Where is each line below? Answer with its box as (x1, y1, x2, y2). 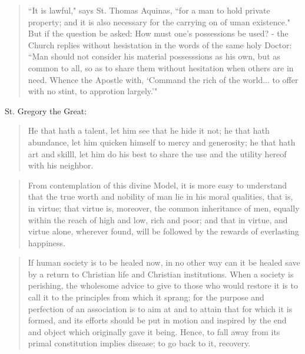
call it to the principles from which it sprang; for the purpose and (28, 291, 264, 303)
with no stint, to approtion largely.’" (28, 85, 158, 97)
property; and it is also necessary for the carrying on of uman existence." (28, 15, 291, 28)
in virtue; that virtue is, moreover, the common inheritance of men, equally (28, 201, 300, 214)
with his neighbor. (28, 159, 94, 171)
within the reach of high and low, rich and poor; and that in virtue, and (28, 213, 288, 226)
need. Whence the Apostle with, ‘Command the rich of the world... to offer (28, 73, 299, 85)
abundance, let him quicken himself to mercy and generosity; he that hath (28, 135, 296, 148)
